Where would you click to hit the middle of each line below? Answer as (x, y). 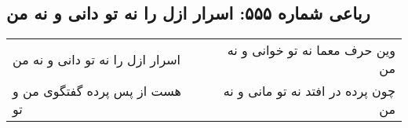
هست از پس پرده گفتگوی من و (97, 91)
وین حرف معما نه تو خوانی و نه (311, 50)
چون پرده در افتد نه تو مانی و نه (309, 91)
